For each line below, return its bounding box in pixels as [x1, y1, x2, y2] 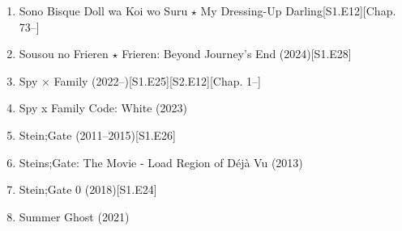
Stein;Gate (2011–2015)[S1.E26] [19, 126, 177, 143]
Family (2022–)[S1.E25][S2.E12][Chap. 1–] [53, 72, 261, 89]
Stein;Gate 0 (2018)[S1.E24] [19, 181, 157, 198]
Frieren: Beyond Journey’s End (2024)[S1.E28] [122, 45, 352, 62]
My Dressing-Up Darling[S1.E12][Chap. [200, 2, 396, 19]
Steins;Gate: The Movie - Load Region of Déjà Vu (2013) [19, 153, 303, 170]
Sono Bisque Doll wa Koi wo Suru [19, 2, 188, 19]
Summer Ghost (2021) [19, 208, 130, 225]
